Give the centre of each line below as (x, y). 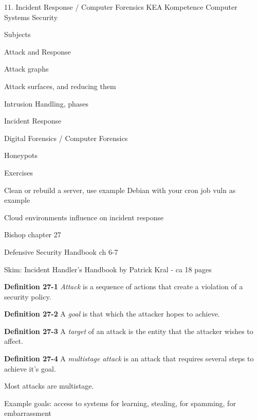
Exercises (19, 172)
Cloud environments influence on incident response (84, 217)
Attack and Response (38, 51)
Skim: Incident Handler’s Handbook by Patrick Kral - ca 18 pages (108, 269)
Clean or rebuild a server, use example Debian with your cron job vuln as (120, 190)
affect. (14, 341)
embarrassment (28, 413)
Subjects (17, 34)
